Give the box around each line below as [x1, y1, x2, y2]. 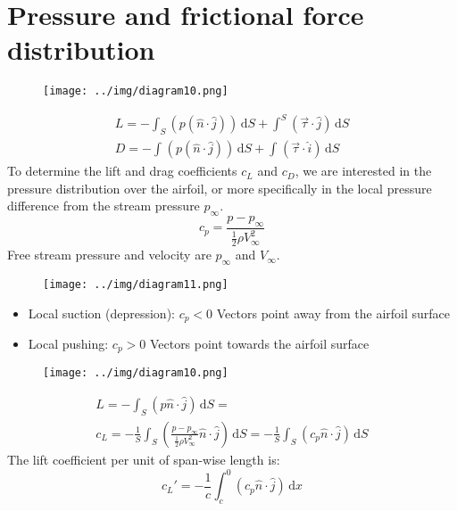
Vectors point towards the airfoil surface [149, 334, 370, 353]
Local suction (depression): [28, 303, 175, 322]
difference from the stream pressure [7, 196, 200, 215]
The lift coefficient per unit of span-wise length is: [7, 449, 280, 468]
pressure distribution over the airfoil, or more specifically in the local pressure [7, 178, 432, 197]
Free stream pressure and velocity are [7, 245, 212, 264]
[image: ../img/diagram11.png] [43, 277, 228, 291]
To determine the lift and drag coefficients [7, 161, 237, 180]
